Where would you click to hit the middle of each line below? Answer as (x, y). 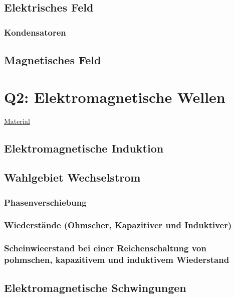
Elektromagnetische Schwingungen (95, 287)
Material (17, 121)
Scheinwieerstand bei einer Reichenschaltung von (105, 248)
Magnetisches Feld (53, 60)
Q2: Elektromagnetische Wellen (115, 97)
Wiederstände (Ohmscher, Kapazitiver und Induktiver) (118, 225)
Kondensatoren (35, 32)
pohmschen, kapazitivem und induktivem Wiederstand (117, 260)
